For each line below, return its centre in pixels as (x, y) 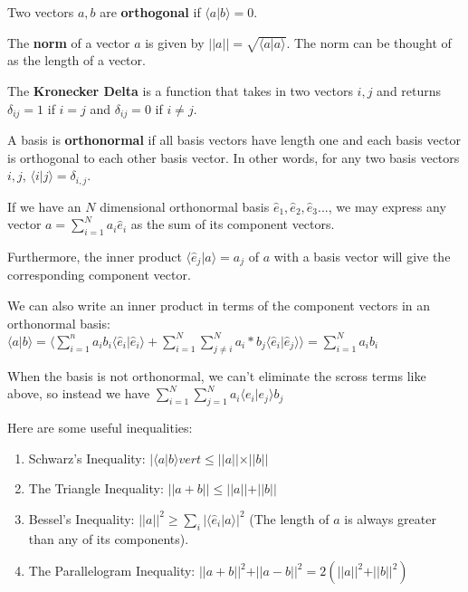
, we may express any (387, 206)
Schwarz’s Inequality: (87, 458)
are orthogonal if (150, 12)
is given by (175, 42)
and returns (409, 90)
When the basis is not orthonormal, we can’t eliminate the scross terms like (217, 375)
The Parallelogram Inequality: (112, 571)
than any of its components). (109, 538)
